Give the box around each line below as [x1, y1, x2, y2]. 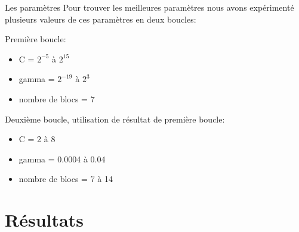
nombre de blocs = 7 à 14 [19, 173, 113, 185]
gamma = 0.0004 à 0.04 [19, 152, 106, 165]
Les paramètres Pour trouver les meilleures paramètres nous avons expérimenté [5, 1, 294, 13]
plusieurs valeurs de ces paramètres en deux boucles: [5, 12, 196, 25]
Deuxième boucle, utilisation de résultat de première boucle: [5, 112, 225, 125]
